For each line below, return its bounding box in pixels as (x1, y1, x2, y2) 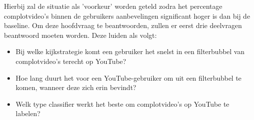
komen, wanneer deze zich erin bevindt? (15, 82, 136, 92)
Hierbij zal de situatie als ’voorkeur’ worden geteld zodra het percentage (4, 1, 222, 11)
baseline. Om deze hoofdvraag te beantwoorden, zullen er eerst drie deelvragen (4, 20, 242, 30)
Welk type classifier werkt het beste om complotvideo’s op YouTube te (15, 98, 229, 109)
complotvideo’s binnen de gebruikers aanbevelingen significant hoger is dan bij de (4, 10, 250, 21)
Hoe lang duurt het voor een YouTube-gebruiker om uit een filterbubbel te (15, 72, 242, 83)
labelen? (15, 108, 41, 119)
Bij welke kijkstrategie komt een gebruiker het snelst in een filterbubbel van (15, 46, 245, 57)
